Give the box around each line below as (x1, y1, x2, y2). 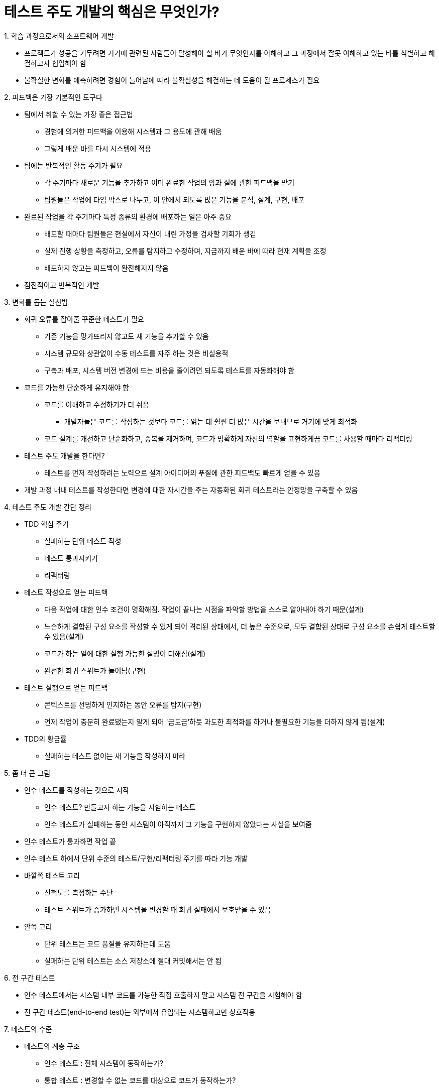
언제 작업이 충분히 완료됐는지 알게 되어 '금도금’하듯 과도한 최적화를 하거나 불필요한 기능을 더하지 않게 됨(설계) (44, 717, 385, 726)
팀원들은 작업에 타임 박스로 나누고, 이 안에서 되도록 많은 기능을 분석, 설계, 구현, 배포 (44, 195, 305, 204)
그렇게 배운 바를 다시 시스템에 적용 (44, 144, 151, 153)
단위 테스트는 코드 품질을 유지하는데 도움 (44, 939, 171, 948)
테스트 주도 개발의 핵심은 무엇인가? (4, 4, 219, 21)
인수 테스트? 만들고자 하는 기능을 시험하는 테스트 (44, 802, 196, 811)
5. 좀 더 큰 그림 (4, 768, 51, 777)
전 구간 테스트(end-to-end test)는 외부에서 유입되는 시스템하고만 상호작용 (24, 1007, 256, 1016)
